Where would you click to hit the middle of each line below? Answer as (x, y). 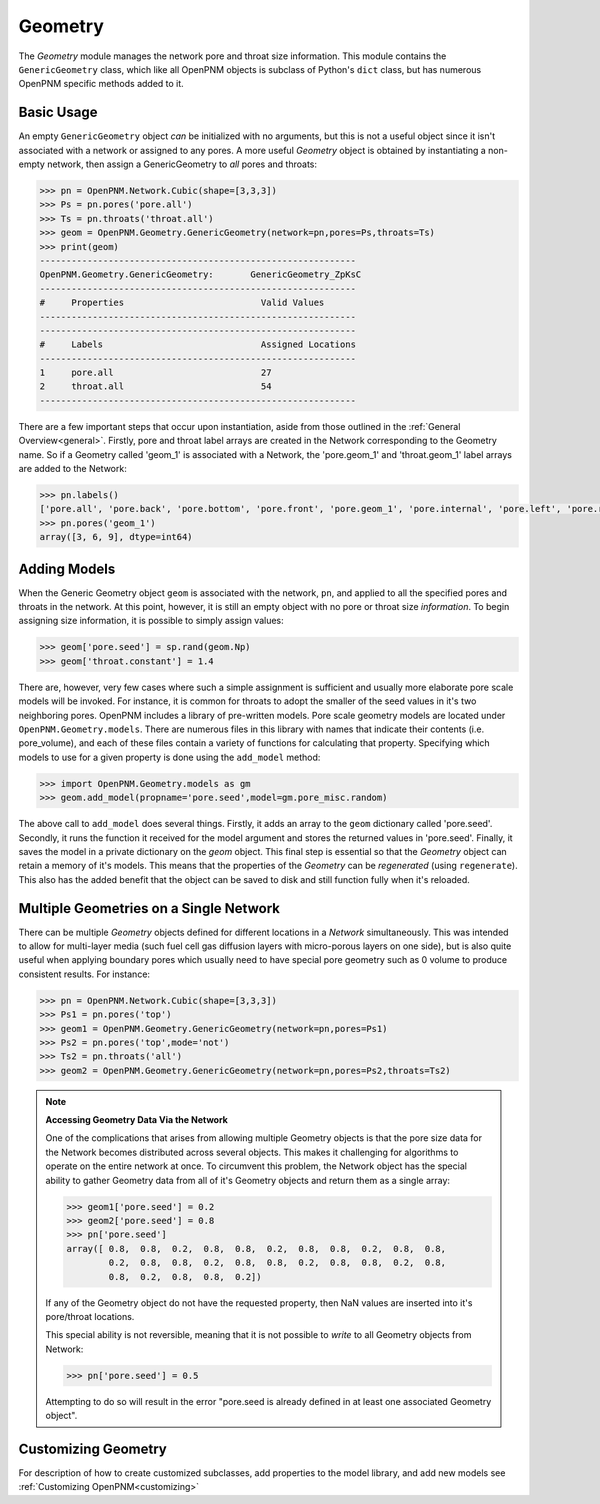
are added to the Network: (72, 469)
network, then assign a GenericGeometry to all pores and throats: (181, 164)
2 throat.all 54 (155, 386)
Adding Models (67, 568)
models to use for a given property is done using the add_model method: (169, 757)
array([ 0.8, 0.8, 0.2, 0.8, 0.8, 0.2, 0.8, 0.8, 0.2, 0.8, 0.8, (256, 1248)
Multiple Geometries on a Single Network (149, 908)
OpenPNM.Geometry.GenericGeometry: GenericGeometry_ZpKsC (200, 274)
